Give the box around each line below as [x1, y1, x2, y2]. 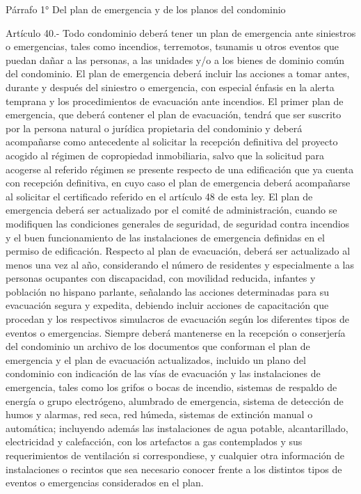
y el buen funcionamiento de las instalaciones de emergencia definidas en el [6, 230, 325, 244]
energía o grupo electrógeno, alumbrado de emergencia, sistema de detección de [6, 393, 344, 408]
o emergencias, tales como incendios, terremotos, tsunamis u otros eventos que [6, 39, 339, 54]
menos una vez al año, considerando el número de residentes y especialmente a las [6, 257, 355, 271]
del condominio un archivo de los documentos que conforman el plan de [6, 339, 310, 353]
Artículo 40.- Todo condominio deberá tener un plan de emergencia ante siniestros [6, 25, 356, 40]
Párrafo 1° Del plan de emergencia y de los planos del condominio [6, 2, 286, 16]
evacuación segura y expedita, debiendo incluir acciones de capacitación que [6, 298, 329, 312]
